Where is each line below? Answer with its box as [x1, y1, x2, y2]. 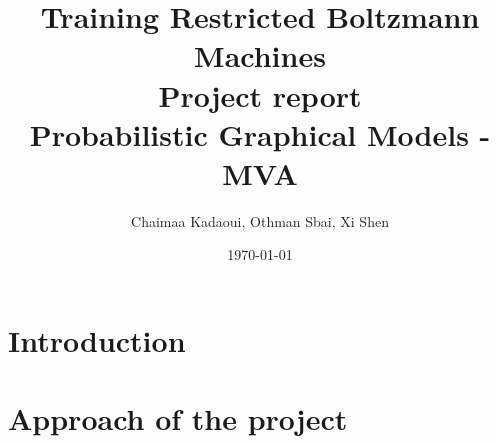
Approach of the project [8, 398, 348, 439]
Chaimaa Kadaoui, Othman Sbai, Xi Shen [131, 210, 389, 231]
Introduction [8, 320, 186, 361]
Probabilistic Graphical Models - [29, 113, 491, 154]
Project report [158, 74, 362, 115]
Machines [194, 35, 326, 76]
